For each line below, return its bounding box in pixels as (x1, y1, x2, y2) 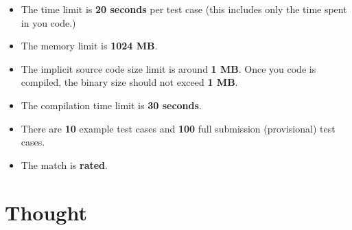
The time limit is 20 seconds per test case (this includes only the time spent (21, 2, 347, 16)
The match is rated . (21, 157, 108, 172)
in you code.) (21, 15, 76, 30)
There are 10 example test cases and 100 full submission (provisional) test (21, 121, 336, 135)
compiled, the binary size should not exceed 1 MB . (21, 75, 238, 89)
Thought (5, 198, 87, 226)
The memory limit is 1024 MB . (21, 38, 158, 53)
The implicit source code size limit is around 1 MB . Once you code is (21, 61, 316, 76)
